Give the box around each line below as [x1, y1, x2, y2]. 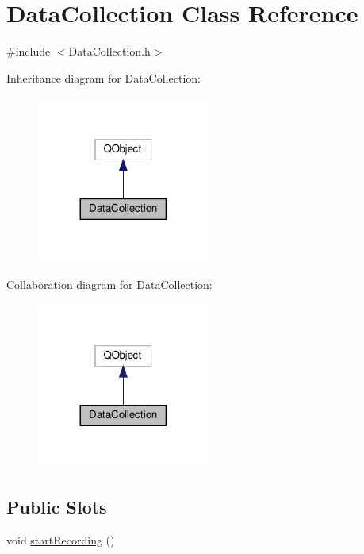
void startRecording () [6, 531, 115, 548]
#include [6, 43, 51, 60]
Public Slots [6, 494, 107, 518]
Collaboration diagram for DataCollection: [6, 275, 213, 292]
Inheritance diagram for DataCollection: [6, 69, 201, 86]
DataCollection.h [68, 43, 151, 60]
